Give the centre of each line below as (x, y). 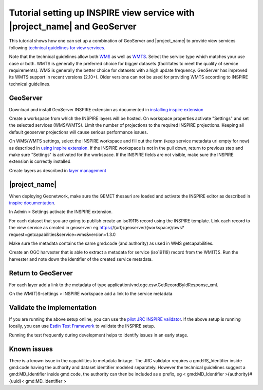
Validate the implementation (53, 307)
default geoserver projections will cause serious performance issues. (78, 132)
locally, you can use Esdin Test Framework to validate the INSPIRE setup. (82, 326)
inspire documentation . (32, 203)
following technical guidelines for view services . (57, 48)
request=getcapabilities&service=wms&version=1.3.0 (62, 234)
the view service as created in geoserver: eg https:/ (61, 228)
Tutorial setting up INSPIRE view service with (102, 13)
